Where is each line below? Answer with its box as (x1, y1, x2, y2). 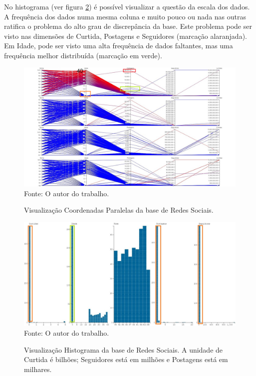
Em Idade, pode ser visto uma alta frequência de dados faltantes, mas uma (4, 40, 233, 51)
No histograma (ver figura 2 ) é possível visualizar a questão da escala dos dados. (4, 1, 250, 11)
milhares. (24, 364, 52, 374)
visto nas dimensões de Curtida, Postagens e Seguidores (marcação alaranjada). (4, 30, 247, 41)
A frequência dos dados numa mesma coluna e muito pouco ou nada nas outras (4, 11, 247, 21)
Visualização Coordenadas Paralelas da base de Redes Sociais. (24, 205, 214, 215)
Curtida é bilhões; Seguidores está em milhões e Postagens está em (24, 354, 228, 365)
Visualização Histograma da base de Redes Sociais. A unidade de (24, 344, 223, 355)
